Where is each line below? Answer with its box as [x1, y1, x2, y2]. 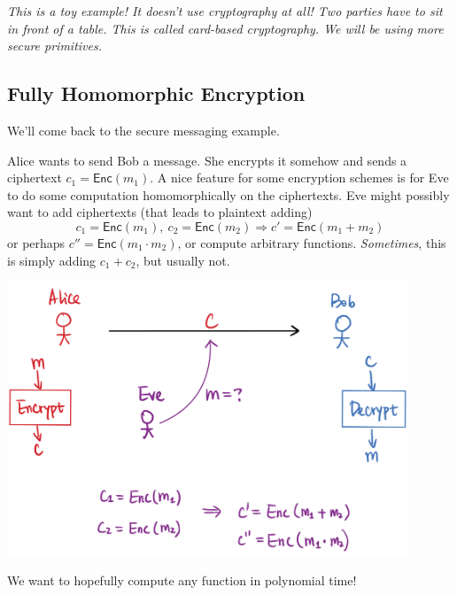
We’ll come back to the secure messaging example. [7, 120, 280, 139]
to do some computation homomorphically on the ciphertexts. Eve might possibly [7, 185, 450, 204]
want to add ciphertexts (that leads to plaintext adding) [7, 203, 313, 221]
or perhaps [7, 233, 66, 251]
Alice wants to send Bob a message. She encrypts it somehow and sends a [7, 151, 407, 169]
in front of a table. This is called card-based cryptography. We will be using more [7, 19, 444, 37]
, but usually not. [136, 251, 230, 269]
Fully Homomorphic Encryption [7, 80, 306, 107]
